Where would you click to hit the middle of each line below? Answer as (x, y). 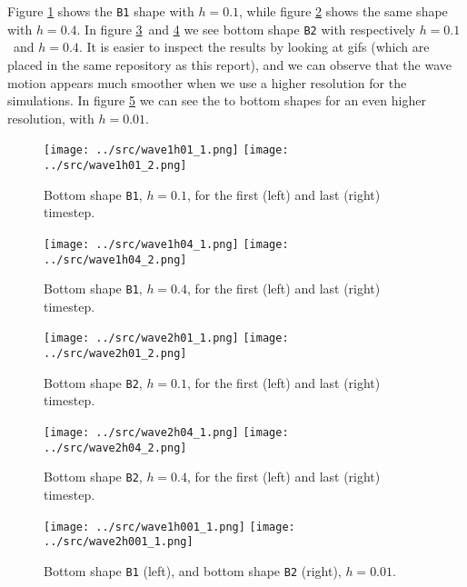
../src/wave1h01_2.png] (115, 165)
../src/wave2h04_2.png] (115, 448)
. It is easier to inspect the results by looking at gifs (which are (254, 47)
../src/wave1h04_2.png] (115, 259)
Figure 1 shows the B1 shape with (101, 11)
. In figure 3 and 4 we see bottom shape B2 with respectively (246, 29)
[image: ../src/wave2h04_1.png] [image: (166, 432)
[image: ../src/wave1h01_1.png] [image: (166, 150)
